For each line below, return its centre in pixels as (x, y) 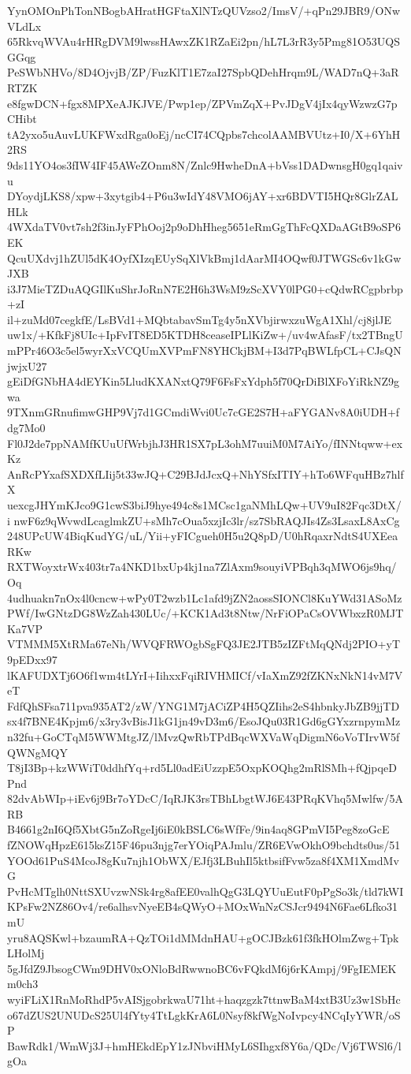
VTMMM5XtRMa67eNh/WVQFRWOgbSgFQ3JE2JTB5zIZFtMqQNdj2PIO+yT (204, 644)
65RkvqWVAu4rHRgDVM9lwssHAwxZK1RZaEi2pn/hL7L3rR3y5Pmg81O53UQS (204, 41)
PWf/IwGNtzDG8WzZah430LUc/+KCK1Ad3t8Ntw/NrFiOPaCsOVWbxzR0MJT (205, 613)
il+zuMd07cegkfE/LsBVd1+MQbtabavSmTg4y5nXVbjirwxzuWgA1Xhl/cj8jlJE (200, 319)
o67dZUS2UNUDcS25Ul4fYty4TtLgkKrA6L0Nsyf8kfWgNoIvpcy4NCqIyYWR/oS (204, 1014)
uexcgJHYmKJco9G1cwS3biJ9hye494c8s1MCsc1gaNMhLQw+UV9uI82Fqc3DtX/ (204, 505)
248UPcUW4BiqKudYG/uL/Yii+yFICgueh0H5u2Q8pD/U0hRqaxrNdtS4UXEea (203, 536)
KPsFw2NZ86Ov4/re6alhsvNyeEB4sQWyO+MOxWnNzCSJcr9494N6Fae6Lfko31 (203, 906)
